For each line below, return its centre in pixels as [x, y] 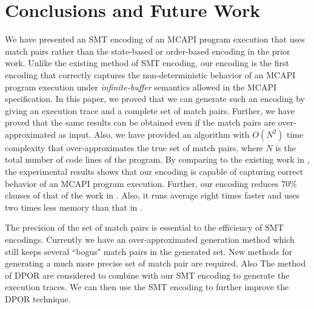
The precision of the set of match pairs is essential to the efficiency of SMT [144, 227]
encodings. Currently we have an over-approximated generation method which [150, 239]
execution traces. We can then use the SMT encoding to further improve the [147, 287]
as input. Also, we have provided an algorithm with [154, 134]
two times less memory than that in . [74, 207]
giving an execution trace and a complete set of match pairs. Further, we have [150, 110]
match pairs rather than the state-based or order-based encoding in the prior [148, 51]
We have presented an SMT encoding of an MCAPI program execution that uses [155, 39]
